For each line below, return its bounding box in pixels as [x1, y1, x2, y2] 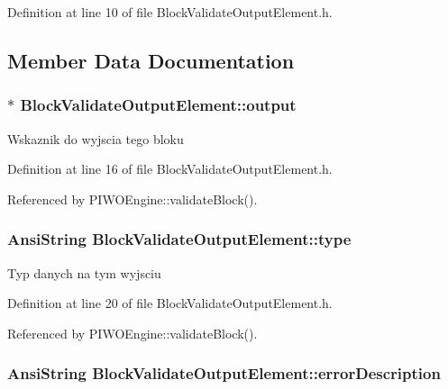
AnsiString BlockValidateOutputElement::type [7, 228, 352, 250]
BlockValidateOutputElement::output [20, 94, 297, 116]
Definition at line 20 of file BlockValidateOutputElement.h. [7, 294, 333, 312]
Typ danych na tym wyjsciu [7, 263, 161, 282]
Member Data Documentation [7, 46, 295, 74]
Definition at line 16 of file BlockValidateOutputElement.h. [7, 159, 333, 178]
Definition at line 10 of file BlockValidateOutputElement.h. [7, 3, 333, 21]
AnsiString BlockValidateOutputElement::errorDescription [7, 362, 441, 384]
